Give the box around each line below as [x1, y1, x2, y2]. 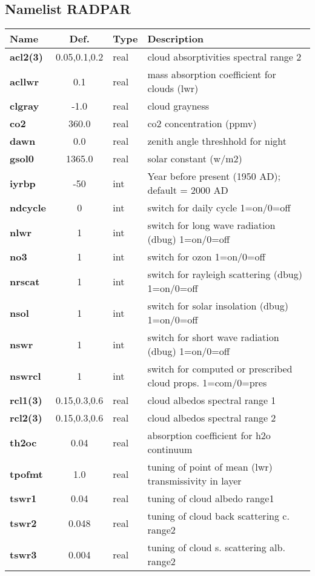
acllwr [10, 74, 39, 88]
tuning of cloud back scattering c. [147, 509, 290, 523]
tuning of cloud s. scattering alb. [147, 540, 285, 555]
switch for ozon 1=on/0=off [147, 250, 265, 264]
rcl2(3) [10, 411, 42, 425]
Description [147, 31, 204, 46]
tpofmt [10, 466, 43, 481]
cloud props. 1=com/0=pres [147, 376, 267, 390]
